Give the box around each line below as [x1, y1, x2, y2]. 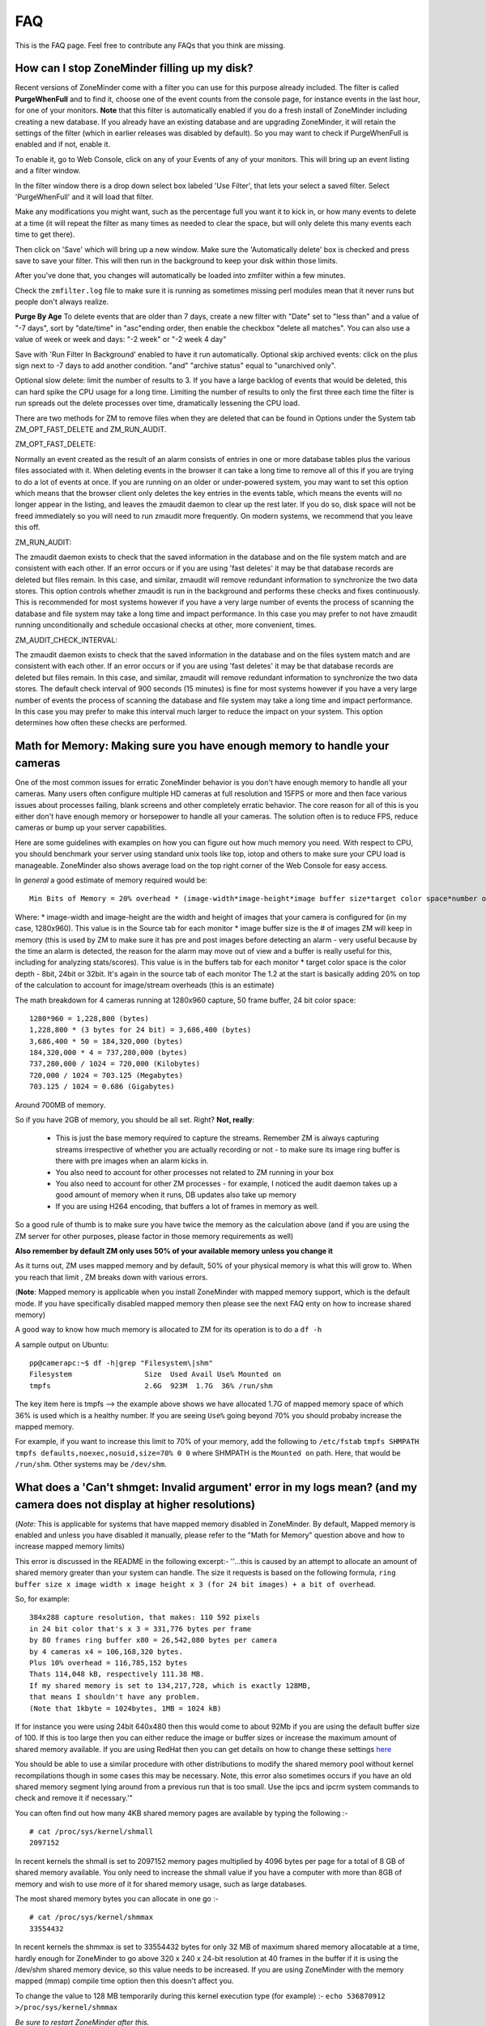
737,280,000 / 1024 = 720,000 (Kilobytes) [29, 1059, 201, 1069]
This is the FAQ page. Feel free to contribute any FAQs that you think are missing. [15, 41, 286, 50]
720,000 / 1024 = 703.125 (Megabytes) [29, 1071, 184, 1079]
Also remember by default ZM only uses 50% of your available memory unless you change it [15, 1246, 334, 1255]
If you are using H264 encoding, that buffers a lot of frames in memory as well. [55, 1201, 319, 1211]
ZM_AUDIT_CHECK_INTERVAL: [15, 635, 117, 644]
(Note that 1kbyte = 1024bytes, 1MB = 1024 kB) [29, 1703, 222, 1713]
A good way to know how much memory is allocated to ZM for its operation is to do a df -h [15, 1325, 322, 1335]
